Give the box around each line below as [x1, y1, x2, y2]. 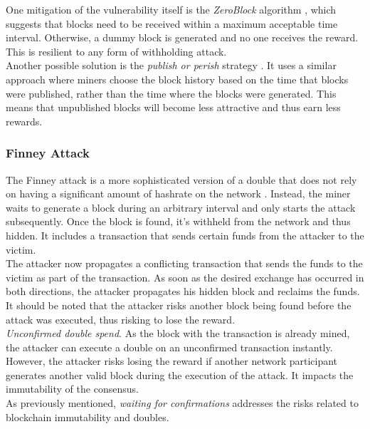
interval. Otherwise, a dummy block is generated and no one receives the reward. [6, 30, 359, 45]
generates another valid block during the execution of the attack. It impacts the [6, 367, 354, 382]
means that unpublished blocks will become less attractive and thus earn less [6, 100, 341, 115]
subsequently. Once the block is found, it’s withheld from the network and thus [6, 214, 351, 229]
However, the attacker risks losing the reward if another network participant [6, 353, 338, 368]
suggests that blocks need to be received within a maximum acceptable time [6, 16, 338, 31]
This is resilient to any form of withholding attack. [6, 43, 227, 58]
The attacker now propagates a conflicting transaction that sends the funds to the [6, 256, 363, 271]
